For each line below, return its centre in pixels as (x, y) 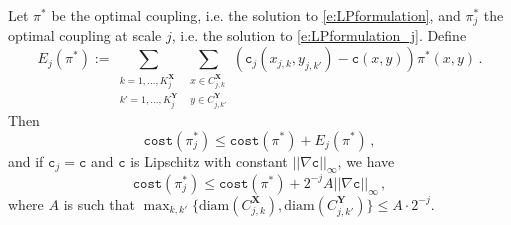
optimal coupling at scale (85, 35)
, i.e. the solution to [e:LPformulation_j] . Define (319, 35)
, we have (366, 160)
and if (26, 160)
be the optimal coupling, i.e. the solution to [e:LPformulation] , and (256, 15)
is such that (99, 203)
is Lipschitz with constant (209, 160)
